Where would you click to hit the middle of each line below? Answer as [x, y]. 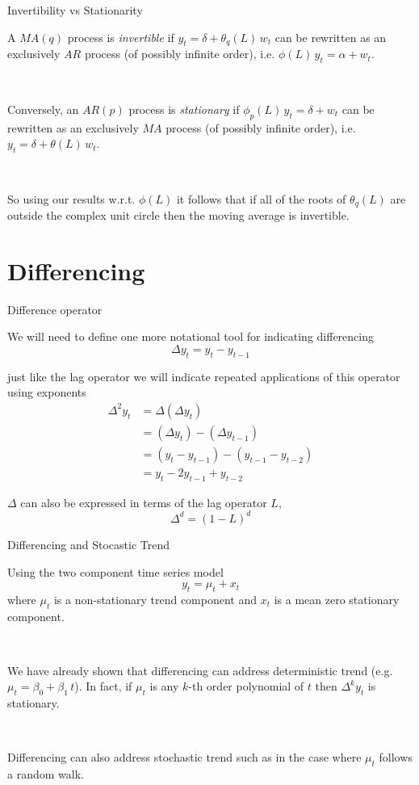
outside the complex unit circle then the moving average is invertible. [178, 215]
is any [164, 686]
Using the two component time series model [115, 571]
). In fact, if [103, 686]
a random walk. [46, 774]
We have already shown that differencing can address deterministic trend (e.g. [200, 670]
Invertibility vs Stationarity [75, 10]
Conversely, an [43, 109]
